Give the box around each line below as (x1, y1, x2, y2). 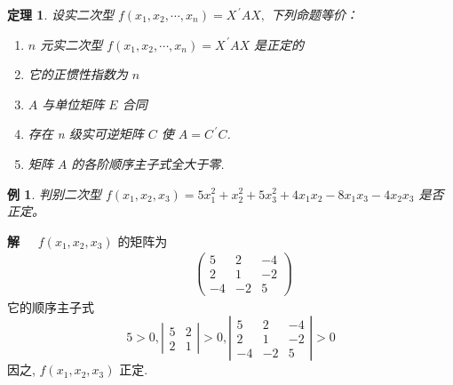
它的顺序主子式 (7, 297, 94, 316)
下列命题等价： (271, 5, 359, 23)
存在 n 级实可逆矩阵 (28, 124, 144, 143)
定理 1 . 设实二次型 (7, 5, 114, 23)
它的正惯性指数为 (28, 65, 128, 84)
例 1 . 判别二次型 (7, 184, 101, 203)
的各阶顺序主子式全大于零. (71, 154, 225, 172)
